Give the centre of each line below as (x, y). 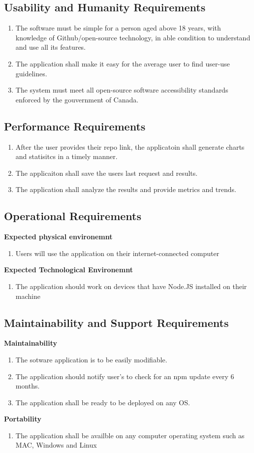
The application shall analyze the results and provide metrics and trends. (126, 189)
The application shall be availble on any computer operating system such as (130, 435)
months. (28, 386)
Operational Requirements (73, 216)
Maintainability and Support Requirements (116, 322)
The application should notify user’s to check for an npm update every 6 (125, 376)
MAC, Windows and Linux (56, 445)
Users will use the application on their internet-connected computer (117, 253)
